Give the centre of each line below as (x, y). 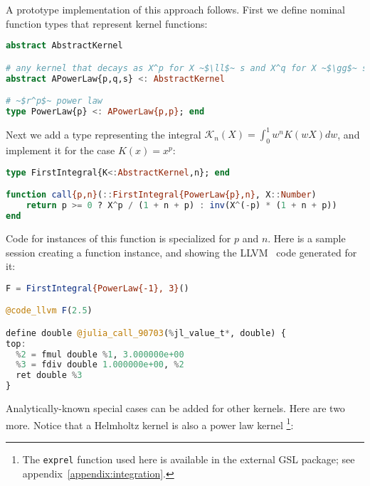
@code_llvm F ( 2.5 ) (49, 311)
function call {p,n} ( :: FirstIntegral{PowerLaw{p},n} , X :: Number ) (161, 195)
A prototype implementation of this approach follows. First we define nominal (175, 9)
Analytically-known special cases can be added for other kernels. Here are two (175, 408)
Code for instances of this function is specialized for (118, 238)
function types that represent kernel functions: (107, 23)
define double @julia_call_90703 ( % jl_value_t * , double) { (146, 333)
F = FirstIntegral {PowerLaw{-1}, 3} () (97, 288)
